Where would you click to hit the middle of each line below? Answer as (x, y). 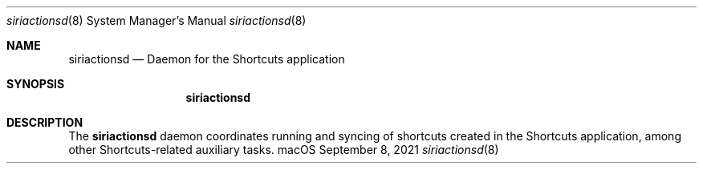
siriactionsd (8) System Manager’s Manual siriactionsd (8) (156, 20)
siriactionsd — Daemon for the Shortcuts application (207, 59)
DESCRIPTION (45, 122)
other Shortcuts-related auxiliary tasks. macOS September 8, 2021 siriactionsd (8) (284, 150)
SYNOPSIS (36, 84)
